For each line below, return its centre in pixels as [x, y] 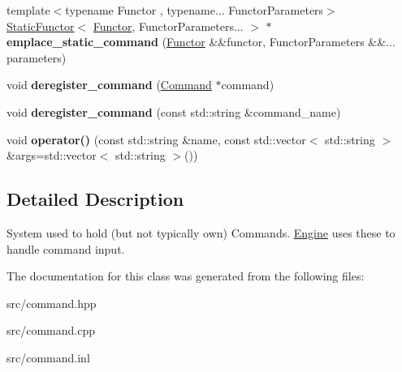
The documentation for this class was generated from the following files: [186, 276]
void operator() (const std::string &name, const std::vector [156, 139]
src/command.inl [48, 357]
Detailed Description [95, 199]
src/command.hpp [52, 303]
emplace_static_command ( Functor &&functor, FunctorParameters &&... [201, 42]
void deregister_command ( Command [109, 85]
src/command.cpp [51, 330]
